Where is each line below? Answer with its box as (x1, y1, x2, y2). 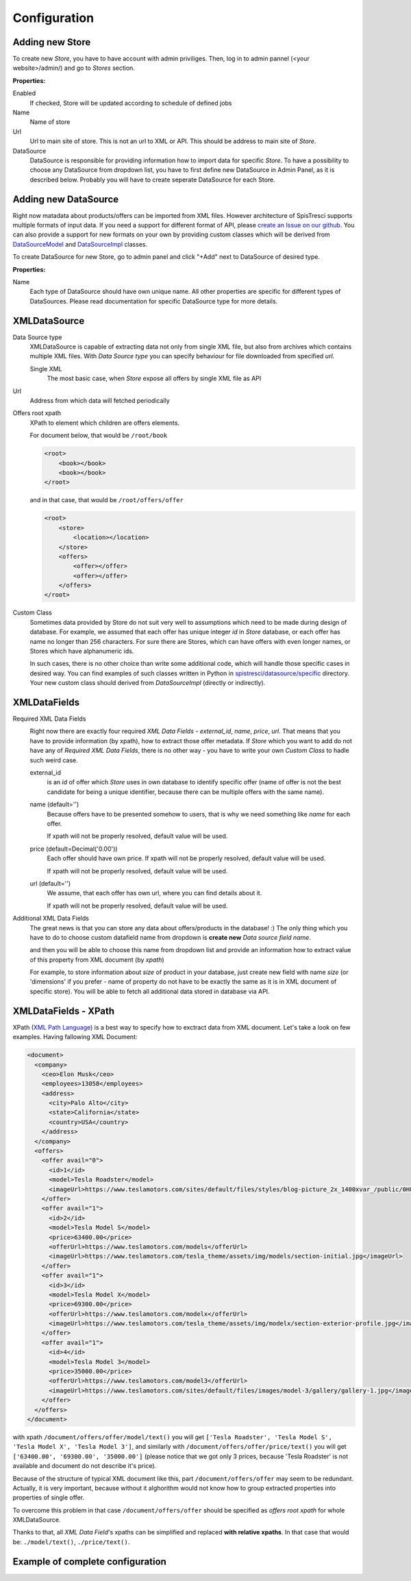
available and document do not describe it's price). (12, 1462, 157, 1470)
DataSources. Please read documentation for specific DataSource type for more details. (29, 297, 278, 305)
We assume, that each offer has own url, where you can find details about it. (47, 889, 262, 897)
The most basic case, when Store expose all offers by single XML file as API (47, 374, 262, 383)
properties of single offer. (12, 1493, 85, 1502)
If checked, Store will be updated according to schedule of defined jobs (29, 99, 232, 107)
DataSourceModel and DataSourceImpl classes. (12, 240, 147, 248)
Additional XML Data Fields (12, 914, 89, 923)
